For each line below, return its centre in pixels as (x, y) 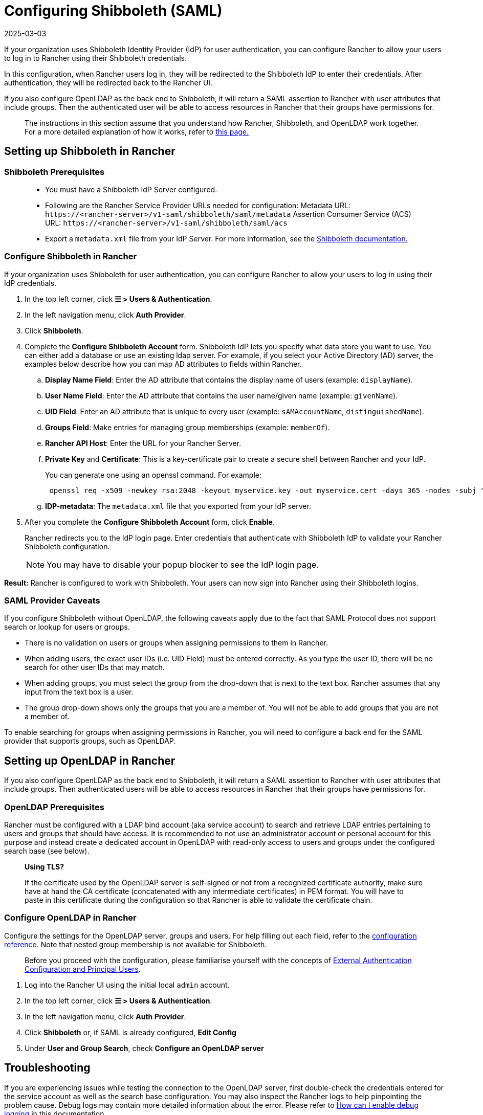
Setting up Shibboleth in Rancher (90, 151)
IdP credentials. (30, 283)
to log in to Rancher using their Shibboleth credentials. (96, 58)
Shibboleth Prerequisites (54, 172)
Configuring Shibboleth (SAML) (113, 11)
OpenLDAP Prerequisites (54, 807)
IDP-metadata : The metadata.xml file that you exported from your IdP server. (178, 506)
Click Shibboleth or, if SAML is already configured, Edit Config (130, 1032)
